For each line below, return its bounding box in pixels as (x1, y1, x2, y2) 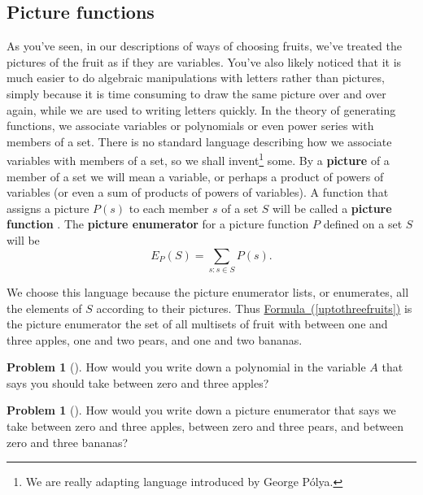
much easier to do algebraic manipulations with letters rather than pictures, (7, 69, 385, 86)
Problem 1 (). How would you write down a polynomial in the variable (7, 358, 366, 376)
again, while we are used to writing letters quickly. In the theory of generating (7, 101, 396, 118)
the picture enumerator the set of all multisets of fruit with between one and (7, 315, 388, 332)
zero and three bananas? (7, 433, 129, 450)
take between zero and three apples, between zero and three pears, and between (7, 418, 403, 435)
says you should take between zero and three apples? (7, 374, 269, 391)
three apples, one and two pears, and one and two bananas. (7, 331, 303, 348)
